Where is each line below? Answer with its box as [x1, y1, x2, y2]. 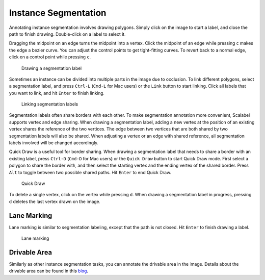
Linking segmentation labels [21, 101, 79, 107]
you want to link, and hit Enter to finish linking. [9, 90, 105, 96]
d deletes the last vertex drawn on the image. [9, 199, 101, 204]
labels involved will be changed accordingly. [9, 140, 99, 146]
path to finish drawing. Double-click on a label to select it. [9, 31, 126, 37]
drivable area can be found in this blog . [9, 268, 88, 274]
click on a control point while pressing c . [9, 54, 91, 60]
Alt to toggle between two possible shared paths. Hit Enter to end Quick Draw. [9, 169, 172, 175]
